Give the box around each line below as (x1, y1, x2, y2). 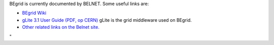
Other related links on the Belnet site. (22, 24, 100, 30)
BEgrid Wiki (22, 10, 47, 16)
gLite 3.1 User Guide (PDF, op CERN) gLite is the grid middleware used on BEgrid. (22, 17, 192, 23)
